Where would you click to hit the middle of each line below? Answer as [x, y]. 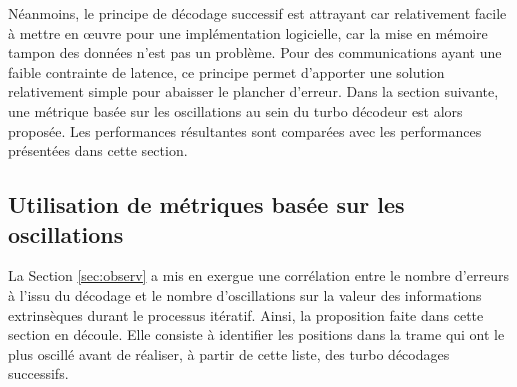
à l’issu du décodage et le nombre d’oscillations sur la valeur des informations [245, 294]
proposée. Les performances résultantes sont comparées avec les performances [245, 130]
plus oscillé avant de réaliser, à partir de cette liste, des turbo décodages [229, 353]
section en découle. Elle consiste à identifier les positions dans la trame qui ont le [256, 334]
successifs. [38, 373]
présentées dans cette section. [98, 150]
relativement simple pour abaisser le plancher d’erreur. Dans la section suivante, [253, 91]
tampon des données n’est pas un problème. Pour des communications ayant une [255, 52]
